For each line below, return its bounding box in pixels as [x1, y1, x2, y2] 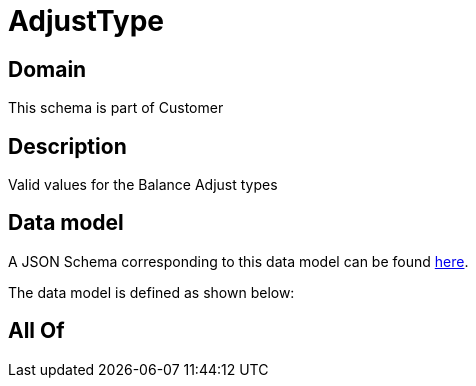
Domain [8, 56, 87, 82]
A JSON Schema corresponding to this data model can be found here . [8, 252, 469, 270]
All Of [8, 318, 65, 344]
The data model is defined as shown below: [8, 283, 295, 301]
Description [8, 133, 127, 159]
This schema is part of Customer [8, 99, 224, 117]
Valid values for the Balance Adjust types [8, 176, 278, 194]
